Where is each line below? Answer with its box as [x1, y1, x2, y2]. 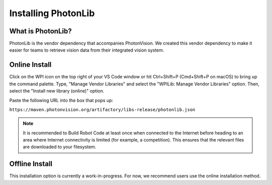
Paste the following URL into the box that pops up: [9, 97, 113, 103]
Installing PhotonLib [9, 8, 95, 19]
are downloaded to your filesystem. [23, 144, 97, 150]
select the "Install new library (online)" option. [9, 88, 104, 94]
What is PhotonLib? [9, 27, 72, 35]
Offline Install [9, 160, 53, 168]
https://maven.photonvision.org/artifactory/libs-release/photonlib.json [9, 107, 196, 112]
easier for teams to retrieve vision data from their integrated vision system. [9, 47, 165, 53]
